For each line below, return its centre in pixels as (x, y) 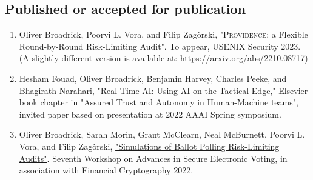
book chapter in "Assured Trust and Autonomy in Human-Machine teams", (159, 102)
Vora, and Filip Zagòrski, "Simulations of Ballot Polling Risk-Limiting (149, 146)
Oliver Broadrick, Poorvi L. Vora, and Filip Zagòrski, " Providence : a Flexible (163, 34)
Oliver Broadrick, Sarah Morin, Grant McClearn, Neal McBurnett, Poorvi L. (162, 134)
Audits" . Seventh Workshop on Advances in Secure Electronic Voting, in (153, 158)
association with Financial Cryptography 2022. (106, 170)
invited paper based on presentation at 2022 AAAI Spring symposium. (150, 114)
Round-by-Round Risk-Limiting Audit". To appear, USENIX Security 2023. (160, 46)
